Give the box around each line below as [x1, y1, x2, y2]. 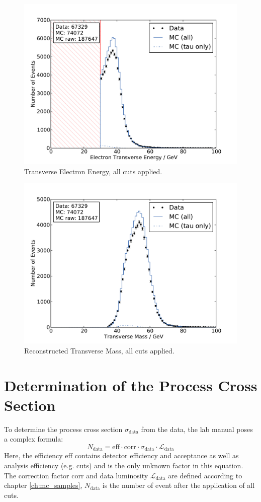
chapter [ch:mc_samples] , [4, 480, 82, 490]
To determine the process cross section [4, 423, 123, 434]
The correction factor [4, 470, 69, 480]
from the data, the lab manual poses [141, 423, 253, 434]
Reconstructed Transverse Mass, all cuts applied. [24, 345, 175, 355]
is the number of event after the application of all [102, 480, 255, 490]
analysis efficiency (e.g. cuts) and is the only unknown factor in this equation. [4, 460, 243, 470]
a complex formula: [4, 434, 63, 444]
